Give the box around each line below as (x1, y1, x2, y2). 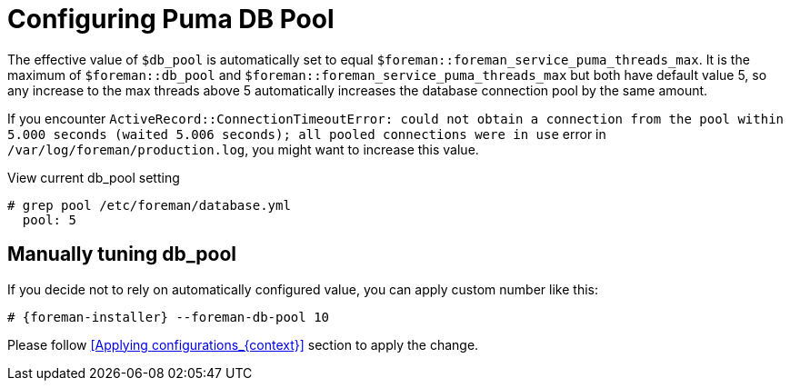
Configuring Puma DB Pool (7, 4, 335, 35)
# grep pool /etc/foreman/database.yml (7, 197, 291, 213)
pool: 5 (22, 212, 76, 227)
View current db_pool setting (7, 169, 180, 185)
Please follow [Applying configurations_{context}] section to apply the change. (7, 336, 479, 353)
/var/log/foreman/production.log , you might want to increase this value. (7, 141, 479, 157)
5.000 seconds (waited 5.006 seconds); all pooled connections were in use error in (7, 125, 606, 142)
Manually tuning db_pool (7, 243, 237, 266)
